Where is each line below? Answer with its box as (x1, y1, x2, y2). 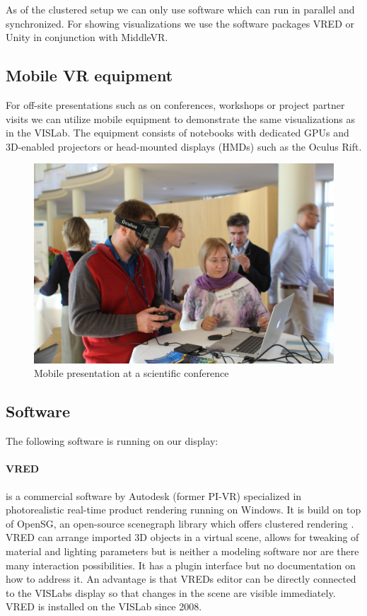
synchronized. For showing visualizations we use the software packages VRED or (6, 16, 354, 30)
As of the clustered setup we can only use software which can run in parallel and (6, 2, 355, 16)
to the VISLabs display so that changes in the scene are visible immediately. (6, 585, 336, 600)
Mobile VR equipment (6, 64, 173, 86)
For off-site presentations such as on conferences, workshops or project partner (6, 97, 345, 112)
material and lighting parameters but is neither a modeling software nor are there (6, 543, 359, 558)
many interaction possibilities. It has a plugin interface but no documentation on (6, 557, 356, 572)
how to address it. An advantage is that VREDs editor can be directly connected (6, 571, 356, 586)
